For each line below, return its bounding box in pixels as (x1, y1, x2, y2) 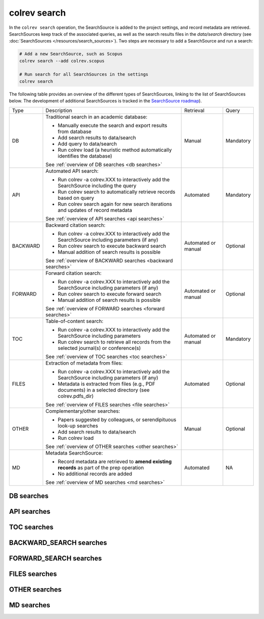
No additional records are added (58, 470, 132, 477)
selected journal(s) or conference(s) (58, 344, 141, 351)
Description (45, 107, 72, 114)
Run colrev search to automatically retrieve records (58, 188, 176, 195)
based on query (58, 194, 94, 201)
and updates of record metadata (58, 206, 132, 213)
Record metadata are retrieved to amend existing (58, 458, 172, 465)
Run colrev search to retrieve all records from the (58, 338, 171, 345)
